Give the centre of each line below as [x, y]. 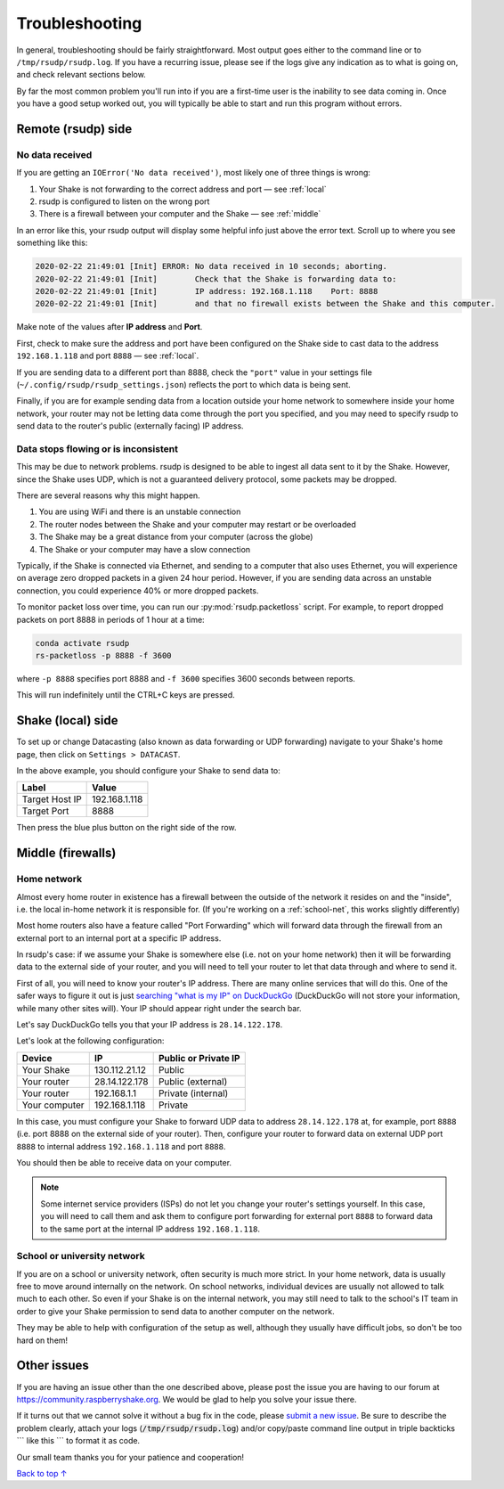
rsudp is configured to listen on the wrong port [124, 201]
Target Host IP [52, 799]
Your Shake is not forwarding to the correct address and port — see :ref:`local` [183, 189]
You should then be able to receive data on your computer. [124, 1162]
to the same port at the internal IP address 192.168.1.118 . [150, 1229]
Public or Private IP [199, 1058]
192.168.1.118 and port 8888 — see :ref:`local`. [108, 356]
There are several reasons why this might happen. [108, 495]
